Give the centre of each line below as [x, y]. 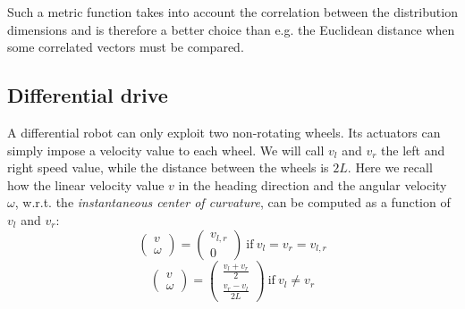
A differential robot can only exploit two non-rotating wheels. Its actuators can [224, 132]
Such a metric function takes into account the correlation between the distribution [232, 12]
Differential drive [88, 95]
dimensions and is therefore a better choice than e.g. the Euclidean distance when [231, 29]
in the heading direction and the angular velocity [313, 184]
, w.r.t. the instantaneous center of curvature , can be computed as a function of [232, 202]
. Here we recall [390, 167]
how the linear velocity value [86, 184]
